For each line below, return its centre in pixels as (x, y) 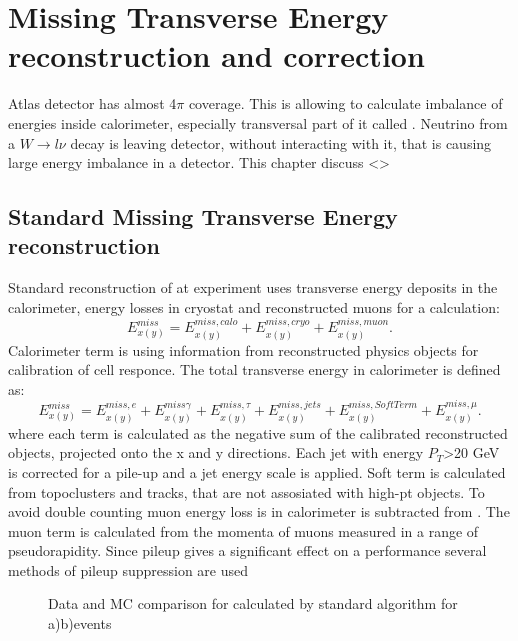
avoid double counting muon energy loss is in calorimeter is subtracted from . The (259, 511)
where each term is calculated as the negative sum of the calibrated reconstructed (258, 432)
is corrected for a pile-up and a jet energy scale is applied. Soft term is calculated (257, 471)
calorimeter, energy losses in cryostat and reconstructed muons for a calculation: (254, 306)
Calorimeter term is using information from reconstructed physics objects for (243, 349)
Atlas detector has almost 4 (92, 103)
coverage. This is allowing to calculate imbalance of (345, 103)
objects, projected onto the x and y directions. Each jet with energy (216, 452)
